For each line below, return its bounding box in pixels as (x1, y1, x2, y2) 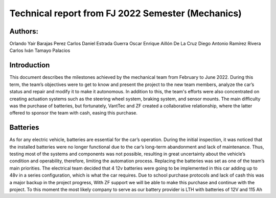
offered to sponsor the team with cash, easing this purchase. (9, 110, 138, 116)
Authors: (9, 27, 38, 36)
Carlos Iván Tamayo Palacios (9, 47, 71, 53)
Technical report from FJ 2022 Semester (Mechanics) (9, 8, 242, 19)
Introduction (9, 61, 50, 70)
